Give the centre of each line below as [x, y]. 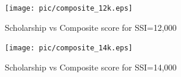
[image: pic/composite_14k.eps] [69, 48]
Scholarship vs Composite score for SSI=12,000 [91, 27]
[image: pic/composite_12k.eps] [69, 8]
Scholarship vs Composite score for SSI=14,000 [91, 67]
